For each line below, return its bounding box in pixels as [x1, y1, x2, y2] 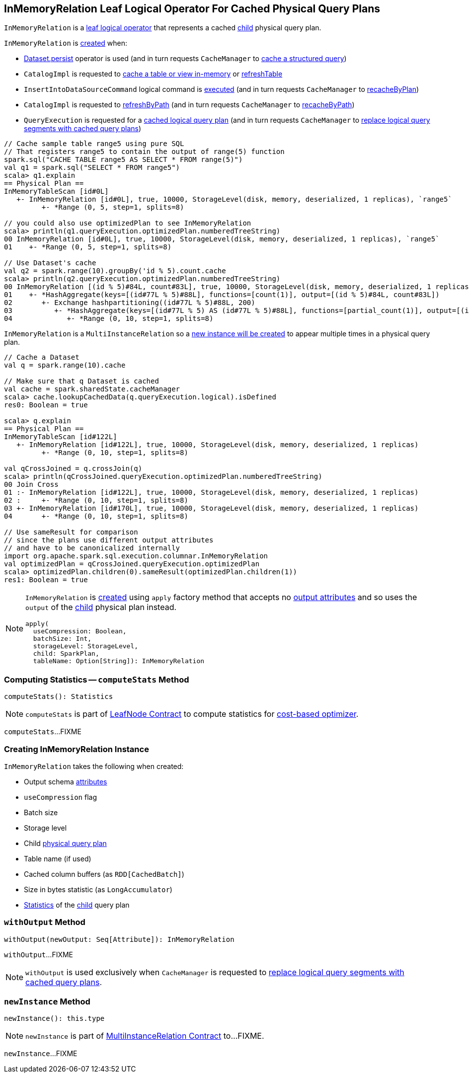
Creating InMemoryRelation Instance [4, 744, 149, 754]
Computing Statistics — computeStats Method [4, 674, 189, 685]
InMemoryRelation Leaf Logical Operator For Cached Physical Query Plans [4, 2, 380, 15]
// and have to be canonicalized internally [4, 544, 180, 552]
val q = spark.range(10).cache [4, 361, 126, 370]
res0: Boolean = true [4, 401, 88, 409]
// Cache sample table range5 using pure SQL [4, 140, 184, 148]
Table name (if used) [24, 854, 91, 863]
